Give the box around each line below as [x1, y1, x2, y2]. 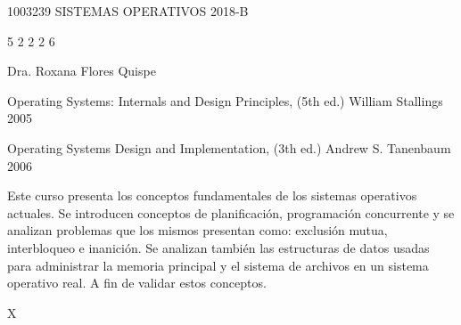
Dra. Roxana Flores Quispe [7, 61, 156, 80]
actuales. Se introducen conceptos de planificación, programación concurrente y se [7, 203, 455, 222]
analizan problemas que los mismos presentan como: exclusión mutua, [7, 221, 388, 240]
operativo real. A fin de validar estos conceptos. [7, 273, 267, 292]
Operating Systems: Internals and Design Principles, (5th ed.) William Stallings [7, 91, 443, 110]
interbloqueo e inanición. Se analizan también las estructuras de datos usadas [7, 238, 430, 256]
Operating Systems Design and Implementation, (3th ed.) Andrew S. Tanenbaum [7, 138, 451, 157]
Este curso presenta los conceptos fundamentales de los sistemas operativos [7, 186, 417, 205]
